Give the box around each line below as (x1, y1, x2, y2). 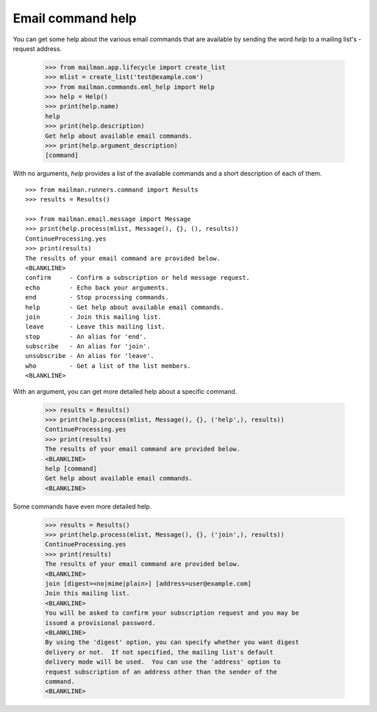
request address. (13, 44, 62, 52)
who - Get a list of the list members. (25, 362, 191, 370)
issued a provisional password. (45, 619, 156, 627)
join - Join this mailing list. (25, 313, 162, 321)
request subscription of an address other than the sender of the (45, 668, 277, 676)
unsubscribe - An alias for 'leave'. (25, 352, 155, 360)
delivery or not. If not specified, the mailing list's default (45, 648, 274, 656)
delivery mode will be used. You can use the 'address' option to (45, 658, 281, 666)
